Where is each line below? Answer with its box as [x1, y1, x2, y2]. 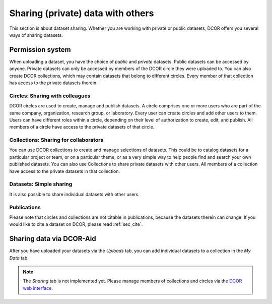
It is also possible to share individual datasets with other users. [9, 191, 140, 197]
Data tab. [9, 255, 29, 261]
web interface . [23, 285, 53, 291]
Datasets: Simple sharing [9, 180, 73, 188]
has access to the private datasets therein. [9, 80, 98, 86]
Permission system [9, 45, 71, 54]
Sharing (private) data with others [9, 8, 154, 19]
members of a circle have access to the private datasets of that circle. [9, 124, 155, 130]
